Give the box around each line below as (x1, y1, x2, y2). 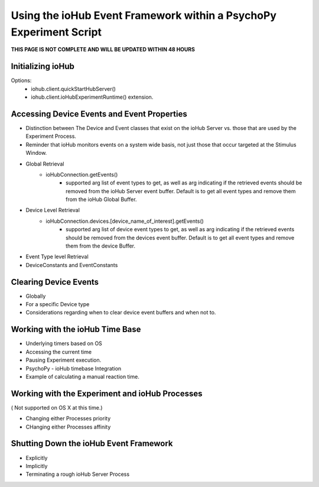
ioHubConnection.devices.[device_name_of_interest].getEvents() (45, 217, 204, 225)
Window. (25, 150, 47, 157)
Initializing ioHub (11, 61, 75, 72)
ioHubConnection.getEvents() (45, 171, 118, 178)
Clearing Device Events (11, 277, 99, 287)
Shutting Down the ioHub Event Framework (11, 439, 174, 449)
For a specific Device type (25, 301, 90, 308)
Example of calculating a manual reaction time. (25, 373, 140, 380)
